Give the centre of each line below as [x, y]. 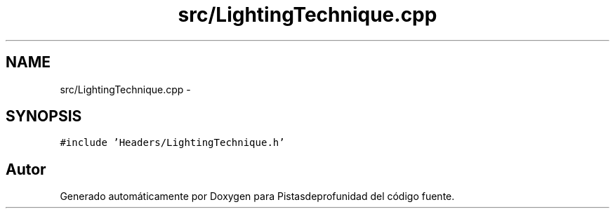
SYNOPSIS [44, 116]
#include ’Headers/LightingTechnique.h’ [172, 143]
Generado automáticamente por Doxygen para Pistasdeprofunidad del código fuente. [257, 196]
